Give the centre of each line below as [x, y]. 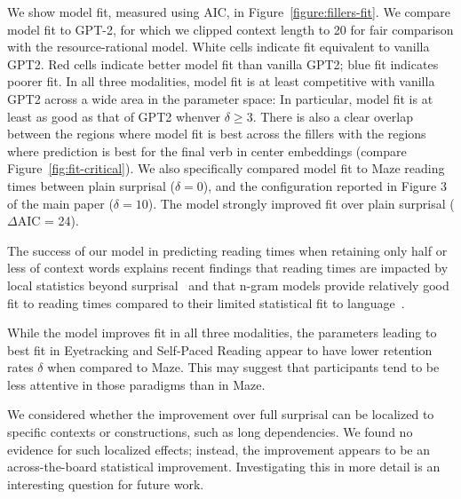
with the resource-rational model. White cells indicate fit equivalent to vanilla [219, 47]
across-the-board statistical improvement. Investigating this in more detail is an [224, 467]
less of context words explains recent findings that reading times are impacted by [228, 268]
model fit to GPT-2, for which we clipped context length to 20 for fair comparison [230, 29]
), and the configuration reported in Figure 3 [325, 185]
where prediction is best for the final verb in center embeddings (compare [207, 150]
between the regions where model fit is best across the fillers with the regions [217, 134]
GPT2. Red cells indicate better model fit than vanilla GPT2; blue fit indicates [223, 63]
